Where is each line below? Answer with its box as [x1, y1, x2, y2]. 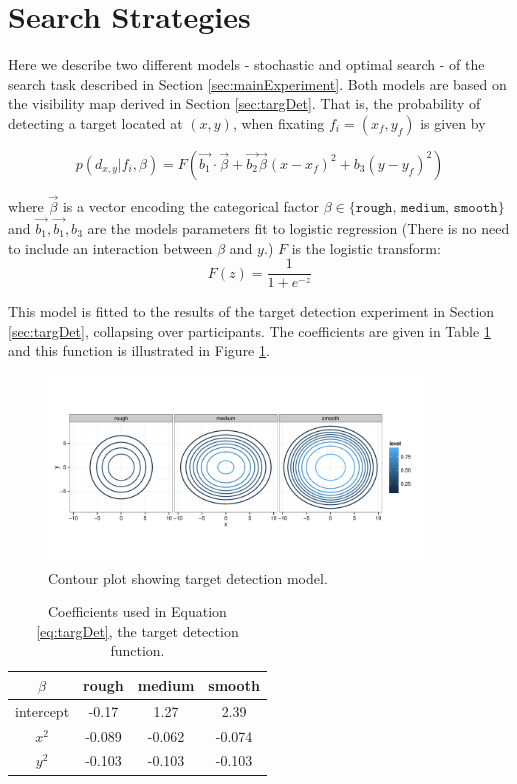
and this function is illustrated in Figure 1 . [8, 340, 270, 361]
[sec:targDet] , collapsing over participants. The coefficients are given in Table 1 [8, 320, 491, 341]
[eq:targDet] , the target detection [36, 620, 239, 641]
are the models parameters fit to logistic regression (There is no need [87, 217, 510, 238]
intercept [15, 700, 70, 721]
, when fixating [232, 112, 325, 133]
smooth [208, 674, 260, 695]
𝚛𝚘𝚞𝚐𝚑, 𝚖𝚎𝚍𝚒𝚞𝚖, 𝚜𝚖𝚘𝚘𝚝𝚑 [355, 201, 498, 216]
